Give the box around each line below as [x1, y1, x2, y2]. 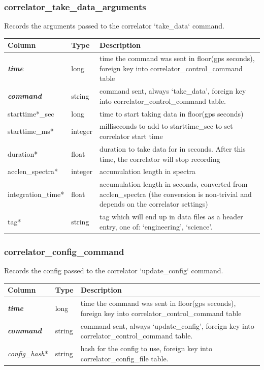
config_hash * [8, 348, 48, 358]
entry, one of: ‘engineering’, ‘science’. [99, 221, 213, 232]
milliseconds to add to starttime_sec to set [99, 121, 233, 131]
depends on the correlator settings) [99, 198, 208, 209]
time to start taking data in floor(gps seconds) [99, 108, 244, 119]
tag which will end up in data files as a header [99, 211, 243, 222]
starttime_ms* [8, 126, 54, 136]
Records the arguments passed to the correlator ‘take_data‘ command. [4, 20, 224, 31]
